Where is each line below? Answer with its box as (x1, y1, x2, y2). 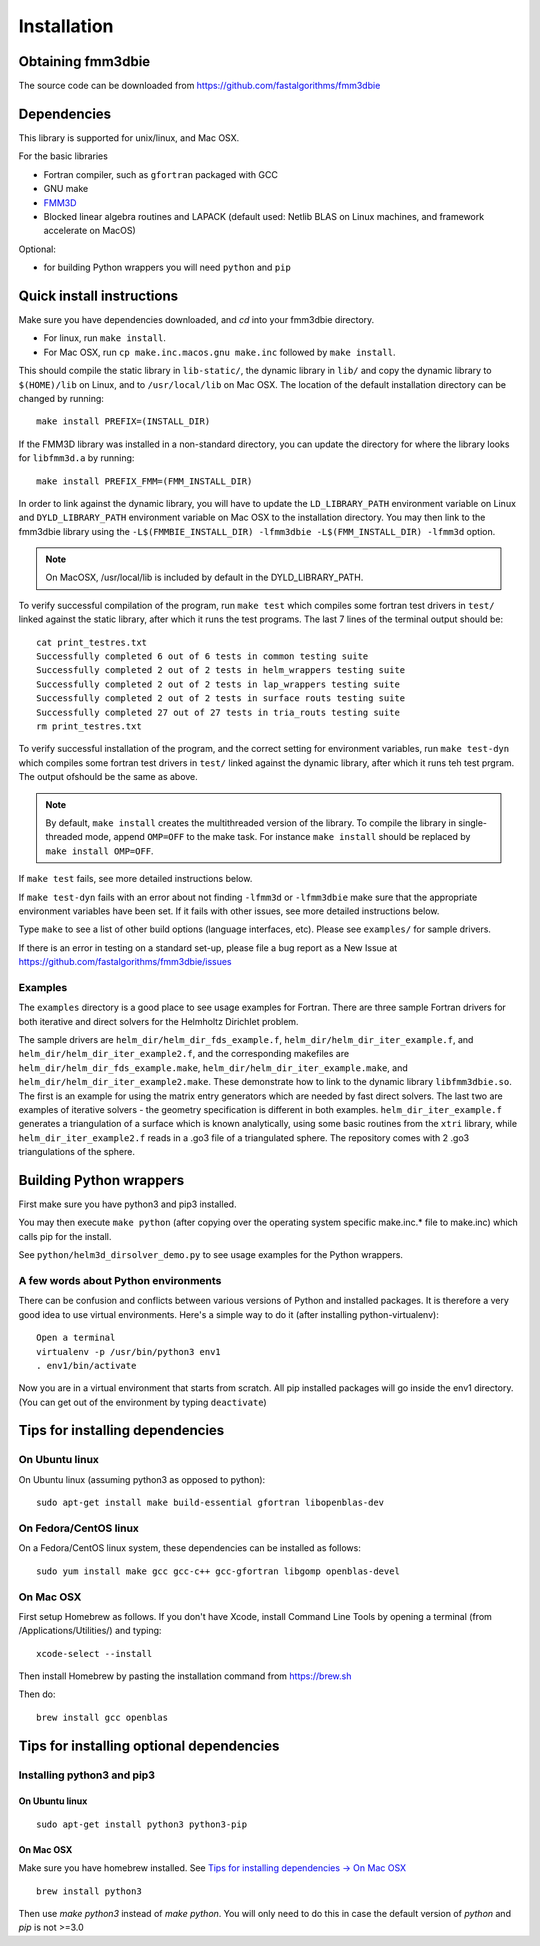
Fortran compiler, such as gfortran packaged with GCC (43, 168, 279, 180)
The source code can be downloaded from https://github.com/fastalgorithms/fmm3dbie (18, 80, 381, 92)
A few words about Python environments (18, 1273, 222, 1287)
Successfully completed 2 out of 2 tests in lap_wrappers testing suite (36, 678, 400, 690)
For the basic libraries (18, 150, 109, 162)
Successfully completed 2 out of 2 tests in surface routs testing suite (36, 693, 406, 704)
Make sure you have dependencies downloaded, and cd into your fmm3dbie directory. (18, 314, 375, 325)
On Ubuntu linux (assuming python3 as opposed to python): (18, 1473, 266, 1485)
